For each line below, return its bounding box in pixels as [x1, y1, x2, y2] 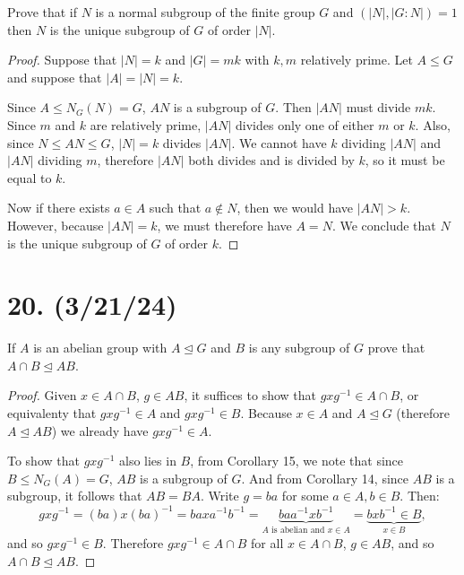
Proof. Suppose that [7, 50, 117, 69]
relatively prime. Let [300, 50, 413, 69]
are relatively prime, [90, 115, 202, 134]
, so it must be [365, 151, 445, 170]
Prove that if [7, 3, 78, 21]
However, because [7, 215, 104, 234]
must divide [346, 98, 411, 117]
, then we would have [236, 198, 353, 217]
